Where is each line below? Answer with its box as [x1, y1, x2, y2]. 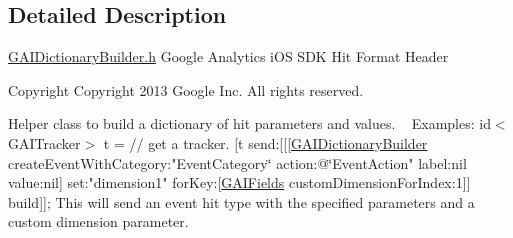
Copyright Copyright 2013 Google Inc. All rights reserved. [8, 79, 364, 100]
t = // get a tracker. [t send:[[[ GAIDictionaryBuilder [103, 132, 428, 153]
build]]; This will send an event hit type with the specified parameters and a [8, 191, 475, 212]
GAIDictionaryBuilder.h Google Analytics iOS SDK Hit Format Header [8, 46, 449, 67]
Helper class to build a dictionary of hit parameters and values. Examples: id [8, 113, 491, 134]
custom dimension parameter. [8, 211, 189, 232]
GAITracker [8, 132, 81, 153]
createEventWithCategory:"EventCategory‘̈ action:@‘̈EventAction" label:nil [8, 152, 467, 173]
